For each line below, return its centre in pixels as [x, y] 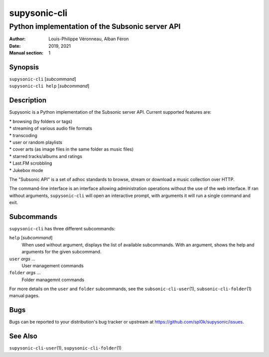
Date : [15, 46]
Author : [17, 39]
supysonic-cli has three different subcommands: [62, 228]
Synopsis [24, 67]
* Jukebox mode [26, 170]
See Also [23, 336]
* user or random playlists [36, 142]
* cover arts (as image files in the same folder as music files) [71, 149]
